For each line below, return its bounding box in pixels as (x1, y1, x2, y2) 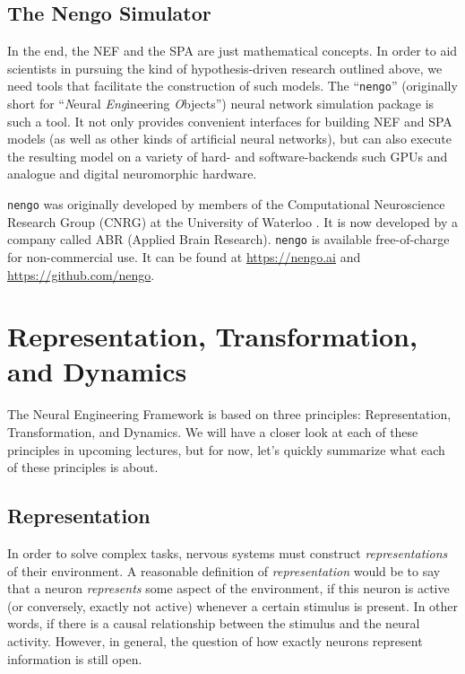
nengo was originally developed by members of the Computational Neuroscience (7, 195, 445, 214)
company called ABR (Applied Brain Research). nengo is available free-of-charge (7, 230, 450, 249)
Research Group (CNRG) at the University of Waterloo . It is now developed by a (7, 212, 459, 231)
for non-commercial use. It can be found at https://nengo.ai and (7, 247, 361, 266)
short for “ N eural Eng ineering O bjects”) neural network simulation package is (7, 94, 435, 113)
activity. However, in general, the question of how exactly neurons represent (7, 631, 423, 650)
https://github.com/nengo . (7, 265, 155, 284)
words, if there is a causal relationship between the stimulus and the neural (7, 614, 420, 633)
